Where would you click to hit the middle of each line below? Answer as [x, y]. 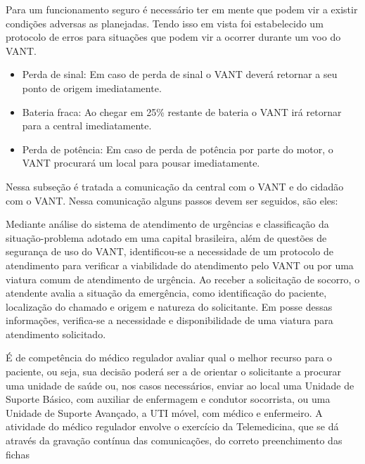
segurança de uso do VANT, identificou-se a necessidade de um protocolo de [169, 251]
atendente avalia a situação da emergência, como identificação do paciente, [166, 293]
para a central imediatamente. [87, 125]
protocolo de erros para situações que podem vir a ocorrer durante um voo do [173, 37]
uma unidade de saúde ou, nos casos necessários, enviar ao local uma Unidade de [180, 385]
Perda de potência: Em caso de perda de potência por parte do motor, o [178, 149]
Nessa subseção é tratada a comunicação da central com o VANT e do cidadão [175, 186]
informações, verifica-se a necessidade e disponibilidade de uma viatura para [169, 320]
